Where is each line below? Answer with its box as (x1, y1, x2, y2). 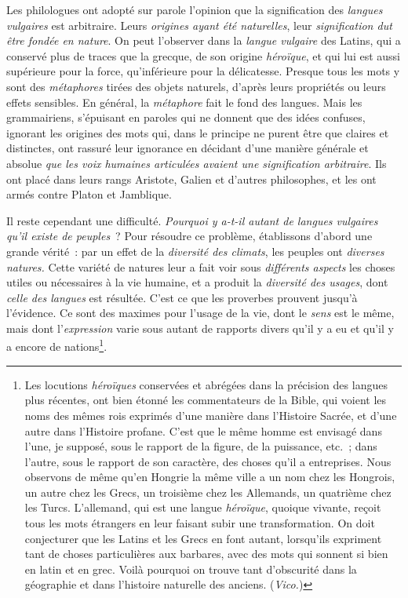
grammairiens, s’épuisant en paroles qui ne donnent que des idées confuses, (6, 109, 366, 126)
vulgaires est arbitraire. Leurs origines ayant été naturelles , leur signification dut (6, 16, 392, 33)
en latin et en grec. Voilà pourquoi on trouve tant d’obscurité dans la (24, 560, 357, 577)
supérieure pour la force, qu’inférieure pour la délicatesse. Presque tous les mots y (6, 63, 400, 79)
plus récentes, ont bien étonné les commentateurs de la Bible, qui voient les (24, 392, 387, 408)
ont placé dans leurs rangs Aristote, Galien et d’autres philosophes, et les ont (6, 170, 377, 187)
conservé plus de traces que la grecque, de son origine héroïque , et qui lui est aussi (6, 47, 401, 64)
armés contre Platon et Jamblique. (6, 186, 172, 202)
